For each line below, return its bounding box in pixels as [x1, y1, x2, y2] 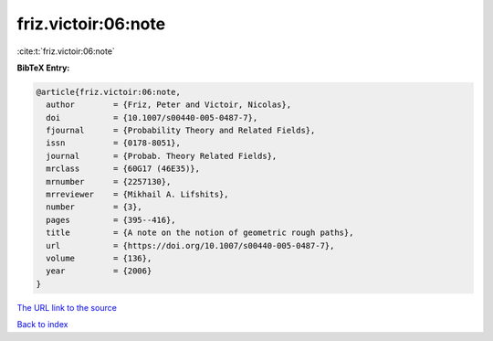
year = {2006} [46, 266, 152, 276]
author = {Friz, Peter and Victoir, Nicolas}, [46, 100, 292, 110]
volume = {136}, [46, 253, 152, 263]
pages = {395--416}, [46, 215, 177, 225]
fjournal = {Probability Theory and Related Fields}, [46, 125, 316, 136]
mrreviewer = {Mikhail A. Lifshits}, [46, 189, 229, 200]
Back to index [16, 319, 68, 330]
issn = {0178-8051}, [46, 138, 182, 148]
